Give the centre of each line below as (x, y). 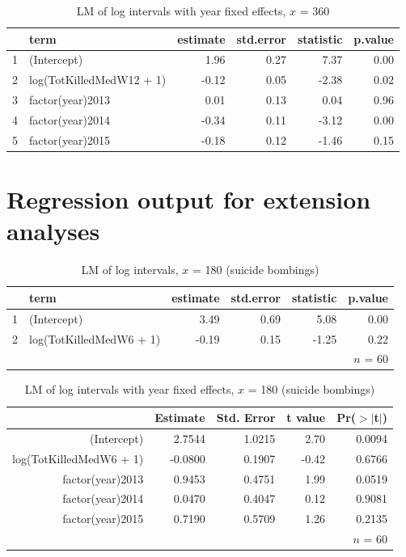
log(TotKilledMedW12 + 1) (98, 80)
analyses (53, 231)
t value (306, 418)
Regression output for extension (189, 199)
